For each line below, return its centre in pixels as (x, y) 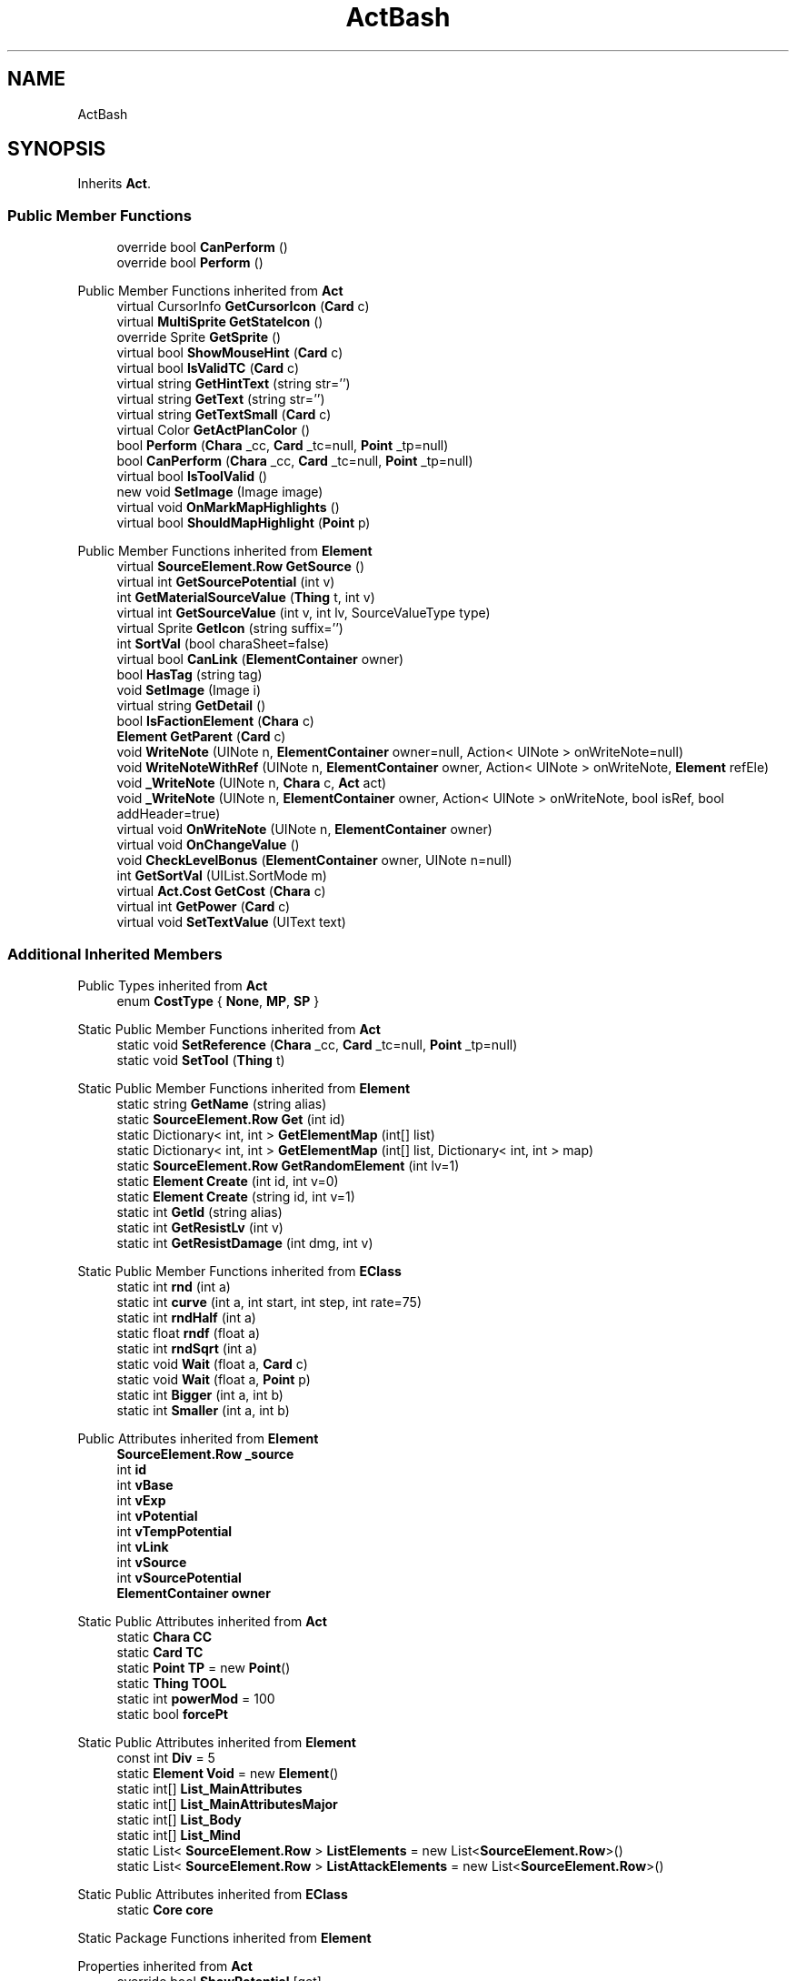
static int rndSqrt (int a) (187, 1348)
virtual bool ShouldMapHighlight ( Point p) (244, 523)
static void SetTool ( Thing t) (201, 1060)
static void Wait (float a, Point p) (214, 1379)
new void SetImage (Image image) (220, 492)
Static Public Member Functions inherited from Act (229, 1029)
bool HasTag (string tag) (189, 675)
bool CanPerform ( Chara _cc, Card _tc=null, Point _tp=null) (295, 461)
